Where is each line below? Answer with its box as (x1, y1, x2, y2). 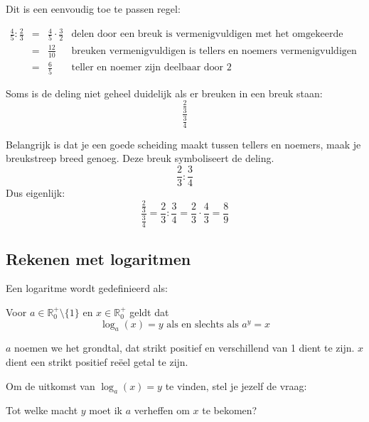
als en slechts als (166, 319, 239, 330)
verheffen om (134, 403, 190, 418)
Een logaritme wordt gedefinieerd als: (6, 281, 168, 296)
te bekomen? (202, 403, 257, 418)
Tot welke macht (6, 403, 78, 418)
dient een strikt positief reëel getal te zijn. (6, 355, 188, 369)
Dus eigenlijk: (6, 185, 65, 200)
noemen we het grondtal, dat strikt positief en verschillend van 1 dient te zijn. (14, 340, 355, 355)
